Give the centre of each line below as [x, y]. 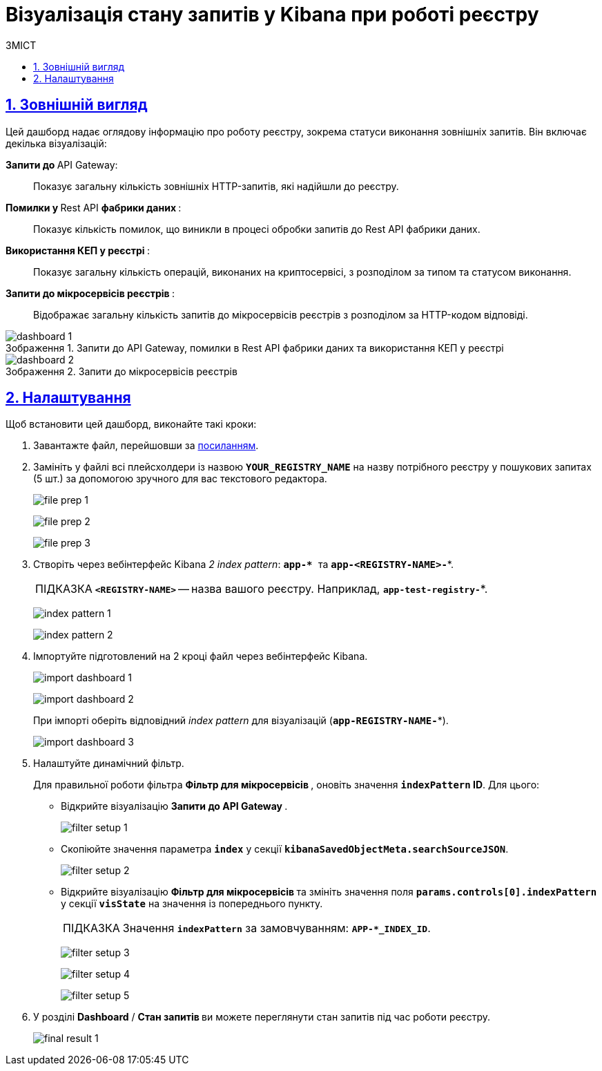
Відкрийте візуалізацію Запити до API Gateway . [174, 806]
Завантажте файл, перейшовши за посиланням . [146, 446]
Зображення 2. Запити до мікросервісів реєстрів [122, 371]
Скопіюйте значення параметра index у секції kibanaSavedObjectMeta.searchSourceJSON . [285, 849]
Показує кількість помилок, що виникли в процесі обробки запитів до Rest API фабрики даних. [257, 229]
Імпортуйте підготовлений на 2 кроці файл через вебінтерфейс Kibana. [201, 656]
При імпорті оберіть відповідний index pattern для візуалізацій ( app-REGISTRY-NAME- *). [241, 721]
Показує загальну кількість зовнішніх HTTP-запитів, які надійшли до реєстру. [216, 186]
